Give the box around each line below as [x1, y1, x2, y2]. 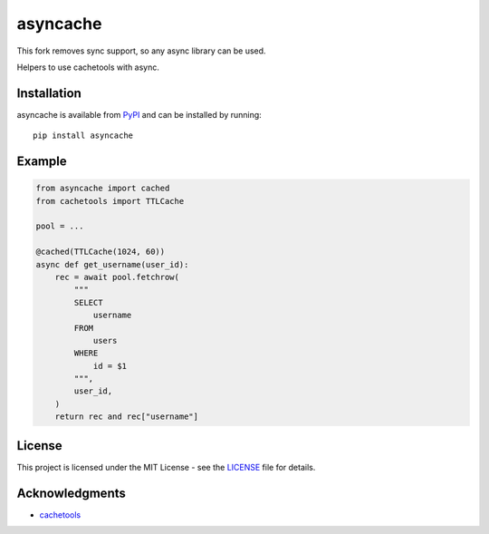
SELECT [73, 297, 103, 307]
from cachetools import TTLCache [35, 196, 185, 206]
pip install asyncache [33, 131, 134, 141]
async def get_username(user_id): [35, 259, 189, 269]
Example [16, 154, 67, 170]
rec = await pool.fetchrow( [54, 272, 180, 282]
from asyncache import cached [35, 183, 170, 194]
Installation [16, 85, 81, 101]
